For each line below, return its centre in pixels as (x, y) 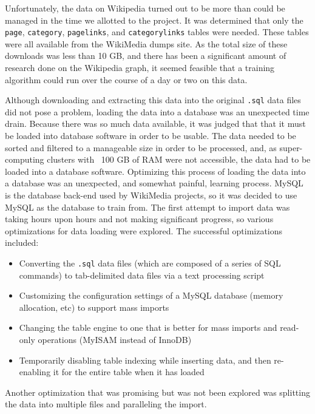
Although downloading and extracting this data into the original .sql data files (153, 100)
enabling (35, 372)
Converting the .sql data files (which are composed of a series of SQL (150, 263)
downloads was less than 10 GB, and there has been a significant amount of (146, 56)
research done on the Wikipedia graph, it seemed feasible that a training (140, 68)
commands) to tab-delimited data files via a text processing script (142, 275)
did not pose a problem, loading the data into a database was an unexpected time (157, 111)
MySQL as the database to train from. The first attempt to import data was (147, 207)
